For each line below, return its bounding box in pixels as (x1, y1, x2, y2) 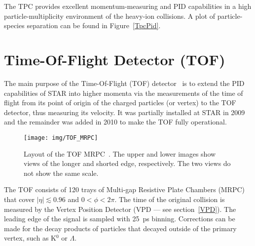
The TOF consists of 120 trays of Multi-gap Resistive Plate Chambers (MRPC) (4, 184, 245, 195)
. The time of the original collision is (114, 194, 225, 204)
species (4, 20, 25, 31)
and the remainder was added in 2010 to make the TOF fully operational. (4, 117, 227, 127)
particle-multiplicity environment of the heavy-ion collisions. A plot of (4, 10, 216, 21)
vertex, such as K (4, 233, 56, 243)
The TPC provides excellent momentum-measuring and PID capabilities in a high (4, 1, 252, 11)
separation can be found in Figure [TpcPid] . (27, 20, 161, 31)
